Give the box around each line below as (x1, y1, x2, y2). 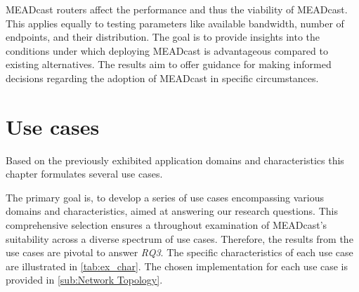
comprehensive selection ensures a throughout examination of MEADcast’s (6, 218, 327, 232)
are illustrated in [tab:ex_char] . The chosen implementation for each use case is (6, 258, 348, 273)
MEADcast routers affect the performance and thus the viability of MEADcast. (6, 2, 348, 16)
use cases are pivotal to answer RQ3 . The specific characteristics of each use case (6, 245, 353, 260)
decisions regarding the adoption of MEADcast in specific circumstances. (6, 70, 319, 85)
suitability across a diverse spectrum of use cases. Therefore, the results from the (6, 231, 353, 246)
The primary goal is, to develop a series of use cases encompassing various (6, 190, 325, 204)
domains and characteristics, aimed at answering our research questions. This (6, 204, 338, 218)
